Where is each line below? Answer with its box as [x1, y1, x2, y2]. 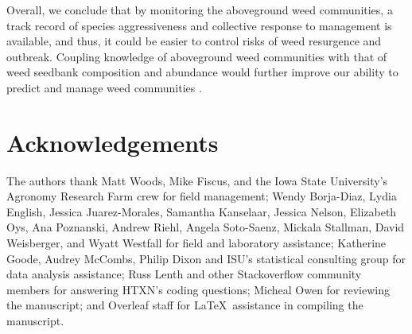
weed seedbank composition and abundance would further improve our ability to [6, 64, 398, 80]
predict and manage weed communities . [6, 79, 202, 95]
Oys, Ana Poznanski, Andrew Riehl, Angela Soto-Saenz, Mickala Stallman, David [6, 219, 405, 235]
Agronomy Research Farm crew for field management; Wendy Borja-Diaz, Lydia [6, 188, 397, 204]
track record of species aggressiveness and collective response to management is [6, 17, 392, 33]
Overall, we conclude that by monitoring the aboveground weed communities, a [6, 2, 393, 17]
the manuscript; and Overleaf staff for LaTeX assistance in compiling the [6, 297, 363, 313]
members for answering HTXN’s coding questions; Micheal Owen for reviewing [6, 281, 391, 297]
